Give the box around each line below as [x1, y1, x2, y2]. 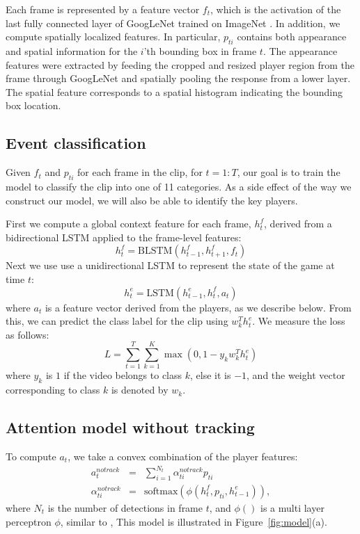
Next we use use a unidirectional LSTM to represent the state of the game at [6, 258, 335, 273]
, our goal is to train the [237, 165, 341, 179]
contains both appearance [237, 29, 347, 44]
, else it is [190, 368, 231, 382]
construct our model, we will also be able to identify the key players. [6, 193, 298, 207]
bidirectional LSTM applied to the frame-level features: [6, 229, 242, 244]
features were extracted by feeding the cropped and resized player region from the [6, 57, 354, 72]
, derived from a [264, 216, 332, 231]
